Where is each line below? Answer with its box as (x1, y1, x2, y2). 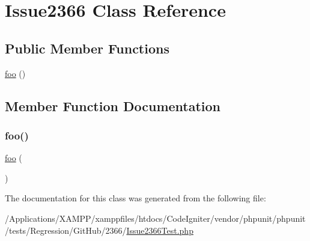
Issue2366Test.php (126, 224, 193, 236)
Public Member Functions (5, 38, 169, 57)
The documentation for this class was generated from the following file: (5, 192, 266, 204)
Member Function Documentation (5, 96, 221, 115)
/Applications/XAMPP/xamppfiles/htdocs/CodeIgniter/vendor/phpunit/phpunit (5, 212, 306, 224)
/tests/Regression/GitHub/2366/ (5, 224, 127, 236)
